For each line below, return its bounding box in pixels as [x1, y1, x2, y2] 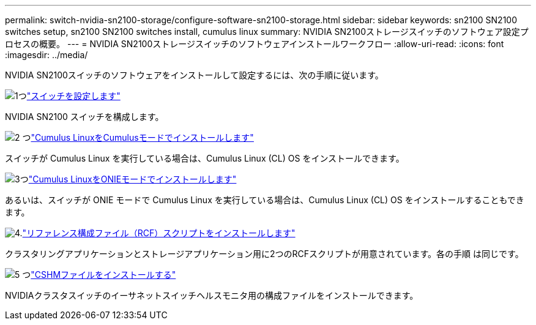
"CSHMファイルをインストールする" [31, 269, 176, 280]
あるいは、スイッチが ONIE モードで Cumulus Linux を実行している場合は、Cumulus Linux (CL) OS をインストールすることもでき [5, 195, 524, 205]
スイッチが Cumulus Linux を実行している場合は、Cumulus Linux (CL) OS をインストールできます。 [5, 153, 404, 163]
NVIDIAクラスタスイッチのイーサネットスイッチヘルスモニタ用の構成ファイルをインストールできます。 [5, 290, 419, 301]
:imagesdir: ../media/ [5, 50, 88, 60]
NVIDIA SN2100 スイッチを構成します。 [5, 111, 164, 122]
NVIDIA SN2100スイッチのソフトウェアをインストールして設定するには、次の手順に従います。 [5, 70, 384, 80]
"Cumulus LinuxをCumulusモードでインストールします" [31, 132, 254, 143]
